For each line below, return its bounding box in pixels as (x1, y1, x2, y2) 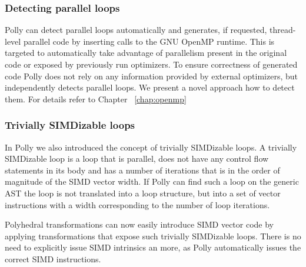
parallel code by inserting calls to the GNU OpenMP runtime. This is (23, 35, 275, 47)
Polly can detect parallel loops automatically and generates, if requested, (5, 24, 267, 36)
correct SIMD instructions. (5, 252, 101, 265)
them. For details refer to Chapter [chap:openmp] (5, 92, 187, 105)
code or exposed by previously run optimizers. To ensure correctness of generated (5, 58, 298, 70)
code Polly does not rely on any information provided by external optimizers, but (5, 69, 298, 82)
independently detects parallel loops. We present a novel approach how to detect (5, 81, 295, 94)
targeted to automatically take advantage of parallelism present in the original (5, 46, 287, 59)
